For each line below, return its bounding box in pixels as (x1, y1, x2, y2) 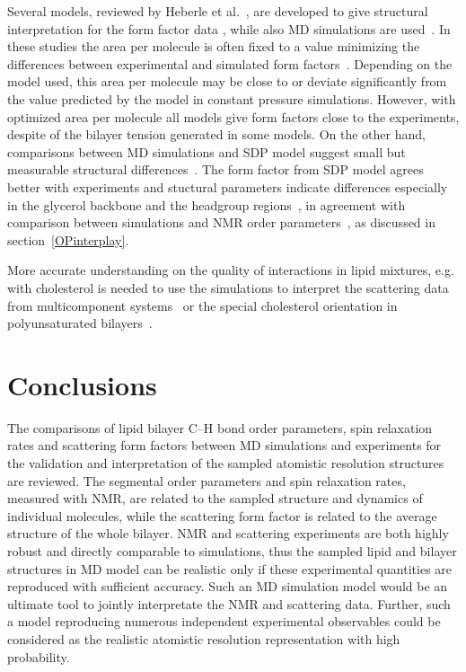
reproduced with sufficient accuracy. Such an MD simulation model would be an (7, 577, 448, 596)
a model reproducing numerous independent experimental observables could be (7, 612, 441, 631)
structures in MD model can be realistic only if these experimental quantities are (7, 559, 453, 578)
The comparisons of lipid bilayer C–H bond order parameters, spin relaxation (7, 418, 433, 437)
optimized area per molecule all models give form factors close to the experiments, (7, 107, 460, 126)
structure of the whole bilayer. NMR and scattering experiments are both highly (7, 524, 449, 543)
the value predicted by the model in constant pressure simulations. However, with (7, 89, 456, 108)
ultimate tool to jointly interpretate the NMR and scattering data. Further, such (7, 594, 451, 613)
